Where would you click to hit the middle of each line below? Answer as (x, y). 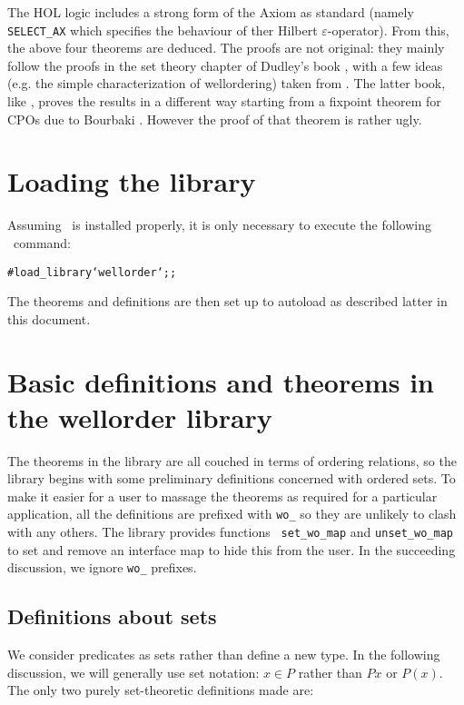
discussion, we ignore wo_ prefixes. (102, 567)
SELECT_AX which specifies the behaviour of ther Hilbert (163, 30)
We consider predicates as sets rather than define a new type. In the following (224, 655)
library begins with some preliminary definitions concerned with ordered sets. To (232, 478)
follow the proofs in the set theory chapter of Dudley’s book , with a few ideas (225, 65)
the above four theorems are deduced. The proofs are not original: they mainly (226, 48)
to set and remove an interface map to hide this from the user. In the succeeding (232, 549)
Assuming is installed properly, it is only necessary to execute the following (219, 225)
